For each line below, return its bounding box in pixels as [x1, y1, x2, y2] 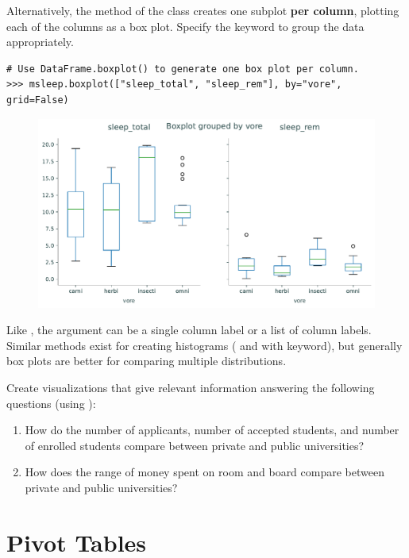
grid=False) [6, 94, 69, 106]
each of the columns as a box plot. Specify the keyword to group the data [6, 17, 365, 34]
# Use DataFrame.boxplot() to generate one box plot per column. [6, 63, 359, 75]
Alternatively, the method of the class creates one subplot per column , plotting [6, 2, 399, 18]
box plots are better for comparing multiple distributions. [6, 352, 287, 369]
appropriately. [6, 33, 74, 50]
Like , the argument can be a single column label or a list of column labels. [6, 321, 372, 338]
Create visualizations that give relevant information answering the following [6, 379, 375, 396]
